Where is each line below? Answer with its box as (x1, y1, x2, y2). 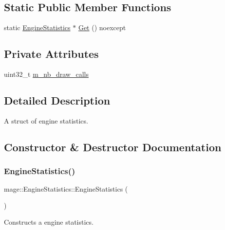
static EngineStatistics (4, 22, 71, 33)
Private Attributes (4, 46, 99, 61)
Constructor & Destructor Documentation (4, 139, 222, 154)
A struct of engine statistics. (4, 115, 88, 125)
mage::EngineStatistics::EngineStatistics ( (4, 184, 128, 194)
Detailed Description (4, 92, 111, 107)
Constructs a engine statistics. (4, 216, 94, 227)
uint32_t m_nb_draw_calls (4, 69, 89, 79)
